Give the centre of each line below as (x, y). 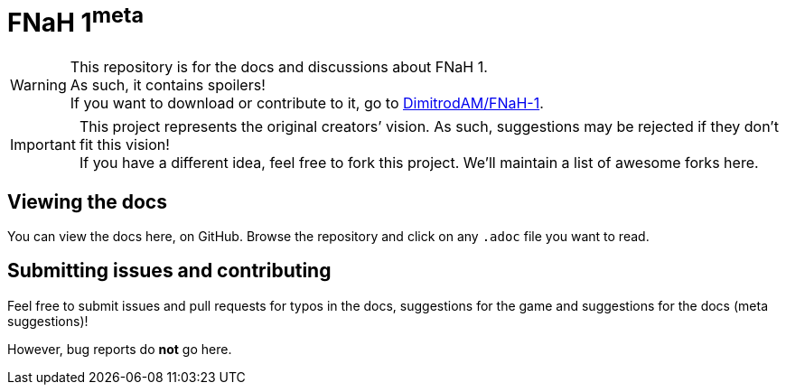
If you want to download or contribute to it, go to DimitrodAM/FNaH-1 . (307, 103)
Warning (38, 85)
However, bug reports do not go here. (120, 349)
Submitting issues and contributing (169, 271)
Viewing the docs (87, 201)
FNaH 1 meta (76, 20)
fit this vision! (124, 145)
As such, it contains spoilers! (168, 85)
